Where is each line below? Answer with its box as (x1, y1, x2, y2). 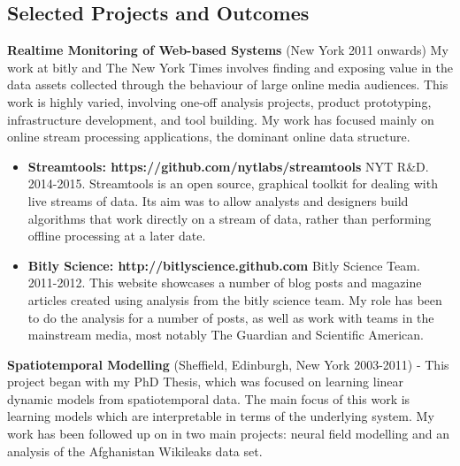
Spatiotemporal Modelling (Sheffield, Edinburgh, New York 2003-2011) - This (7, 355, 449, 373)
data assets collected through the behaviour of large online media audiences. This (7, 75, 448, 94)
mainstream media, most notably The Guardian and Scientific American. (27, 325, 425, 344)
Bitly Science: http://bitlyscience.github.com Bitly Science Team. (27, 256, 420, 274)
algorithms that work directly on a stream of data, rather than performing (27, 209, 432, 227)
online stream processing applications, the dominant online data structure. (7, 127, 410, 146)
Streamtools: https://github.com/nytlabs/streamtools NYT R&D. (27, 157, 429, 175)
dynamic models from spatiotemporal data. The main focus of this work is (7, 389, 410, 408)
